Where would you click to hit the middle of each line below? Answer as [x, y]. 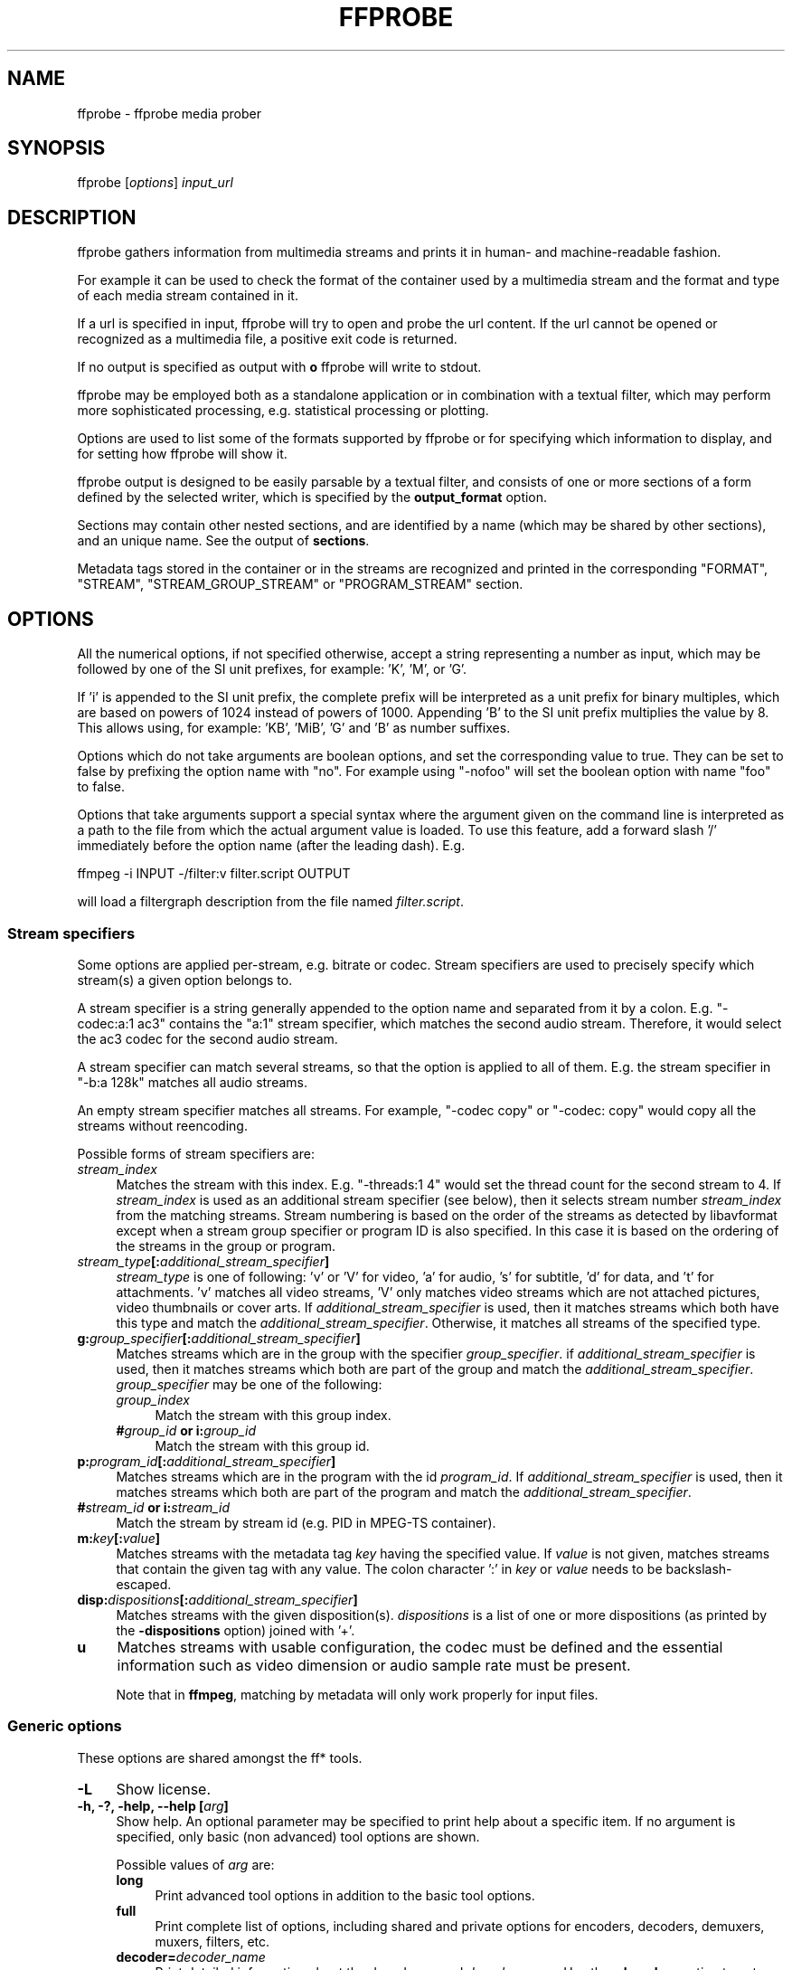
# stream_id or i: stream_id [154, 1507]
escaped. [144, 1584]
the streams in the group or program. [226, 1245]
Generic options [65, 1726]
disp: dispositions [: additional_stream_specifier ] [217, 1599]
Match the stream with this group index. [273, 1415]
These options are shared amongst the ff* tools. [220, 1757]
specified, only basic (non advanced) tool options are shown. [298, 1836]
